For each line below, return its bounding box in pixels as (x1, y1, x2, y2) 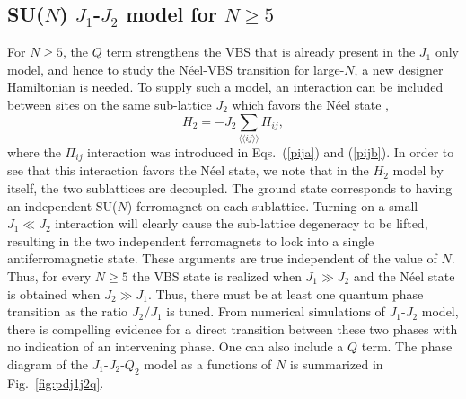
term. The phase (361, 337, 453, 356)
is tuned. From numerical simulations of (166, 302, 385, 321)
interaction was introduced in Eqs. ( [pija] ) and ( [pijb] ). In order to (87, 142, 454, 161)
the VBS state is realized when (132, 266, 302, 285)
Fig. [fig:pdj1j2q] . (7, 373, 104, 392)
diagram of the (7, 354, 88, 373)
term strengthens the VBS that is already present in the (106, 42, 416, 61)
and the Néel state (353, 266, 455, 285)
